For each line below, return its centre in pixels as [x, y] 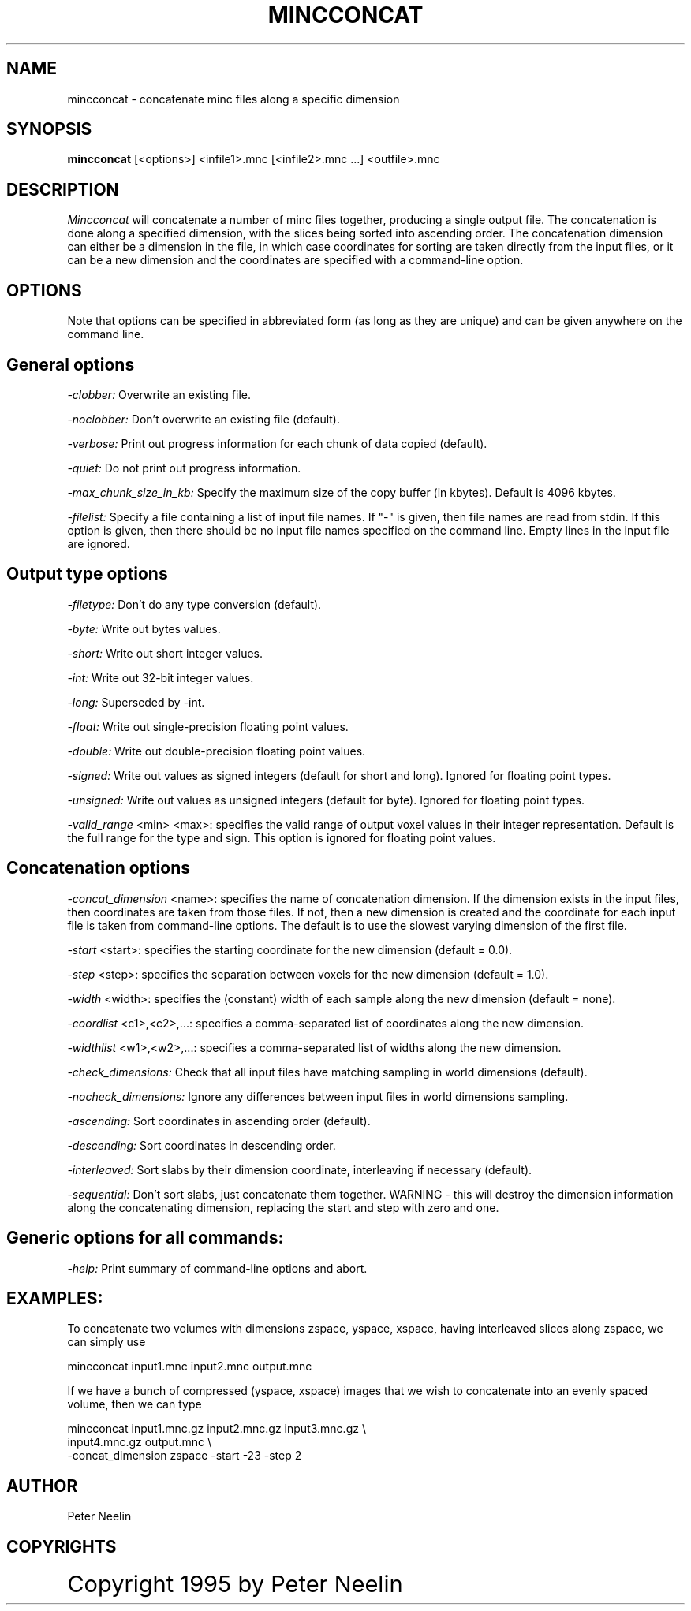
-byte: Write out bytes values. [144, 628]
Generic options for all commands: [145, 1238]
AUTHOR [42, 1486]
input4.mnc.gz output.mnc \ [139, 1442]
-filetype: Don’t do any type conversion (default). [194, 604]
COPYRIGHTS [62, 1546]
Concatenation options [99, 868]
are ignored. [99, 543]
